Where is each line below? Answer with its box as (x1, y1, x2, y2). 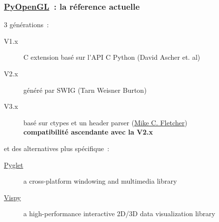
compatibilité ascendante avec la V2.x (23, 127, 153, 137)
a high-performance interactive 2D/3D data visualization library (23, 208, 216, 219)
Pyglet (4, 159, 23, 170)
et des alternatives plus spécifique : (4, 143, 109, 153)
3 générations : (4, 19, 49, 30)
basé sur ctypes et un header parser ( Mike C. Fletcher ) (23, 117, 187, 127)
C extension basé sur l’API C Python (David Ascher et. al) (23, 52, 200, 62)
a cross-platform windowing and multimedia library (23, 176, 177, 186)
